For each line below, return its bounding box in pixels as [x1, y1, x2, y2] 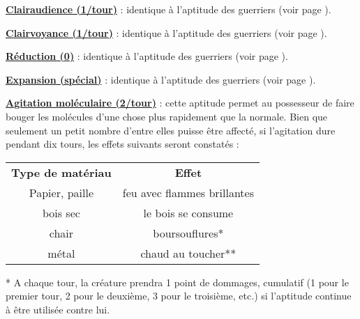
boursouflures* [153, 224, 224, 241]
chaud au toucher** [140, 244, 237, 261]
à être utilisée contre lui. [6, 302, 110, 316]
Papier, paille [29, 184, 94, 201]
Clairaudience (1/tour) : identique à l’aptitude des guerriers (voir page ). [6, 2, 331, 16]
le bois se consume [143, 204, 234, 221]
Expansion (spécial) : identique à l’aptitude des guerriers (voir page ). [6, 72, 316, 86]
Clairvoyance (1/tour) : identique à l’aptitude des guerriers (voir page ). [6, 25, 327, 40]
